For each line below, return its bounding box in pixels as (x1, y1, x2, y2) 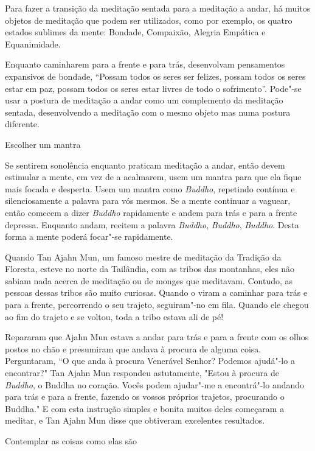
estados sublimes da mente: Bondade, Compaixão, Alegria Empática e (5, 26, 266, 38)
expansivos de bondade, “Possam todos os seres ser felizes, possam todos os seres (5, 69, 306, 82)
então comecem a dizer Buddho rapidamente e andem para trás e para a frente (5, 206, 297, 219)
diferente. (5, 117, 40, 130)
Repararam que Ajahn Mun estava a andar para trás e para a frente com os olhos (5, 330, 309, 343)
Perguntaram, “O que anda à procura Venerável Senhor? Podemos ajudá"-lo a (5, 354, 295, 367)
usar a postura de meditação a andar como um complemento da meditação (5, 94, 283, 107)
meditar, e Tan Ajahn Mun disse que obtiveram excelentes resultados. (5, 414, 265, 427)
